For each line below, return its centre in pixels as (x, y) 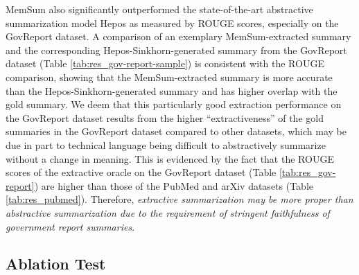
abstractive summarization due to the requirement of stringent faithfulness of (168, 212)
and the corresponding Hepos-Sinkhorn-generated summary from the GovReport (176, 50)
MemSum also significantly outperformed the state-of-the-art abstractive (159, 9)
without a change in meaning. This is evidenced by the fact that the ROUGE (170, 158)
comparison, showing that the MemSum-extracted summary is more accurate (169, 77)
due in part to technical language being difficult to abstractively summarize (166, 144)
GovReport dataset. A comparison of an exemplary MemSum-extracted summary (178, 36)
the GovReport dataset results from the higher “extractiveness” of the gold (165, 117)
